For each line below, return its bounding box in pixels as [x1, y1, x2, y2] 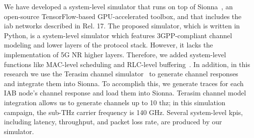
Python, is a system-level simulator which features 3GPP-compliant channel [4, 30, 232, 40]
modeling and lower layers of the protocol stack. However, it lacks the [4, 40, 213, 50]
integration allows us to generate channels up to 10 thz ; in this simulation [4, 97, 226, 107]
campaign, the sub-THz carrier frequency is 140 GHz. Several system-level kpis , [4, 107, 243, 117]
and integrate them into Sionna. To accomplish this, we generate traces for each [4, 78, 244, 88]
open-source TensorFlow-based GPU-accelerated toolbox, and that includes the [4, 11, 242, 21]
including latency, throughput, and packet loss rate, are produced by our [4, 116, 222, 127]
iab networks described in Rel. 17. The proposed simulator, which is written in [4, 21, 240, 31]
